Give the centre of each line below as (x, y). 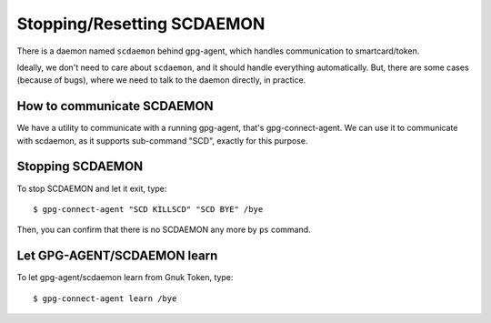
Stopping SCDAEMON (80, 167)
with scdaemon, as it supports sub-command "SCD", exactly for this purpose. (162, 140)
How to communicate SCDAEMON (115, 106)
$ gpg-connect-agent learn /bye (105, 298)
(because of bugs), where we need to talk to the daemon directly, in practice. (161, 80)
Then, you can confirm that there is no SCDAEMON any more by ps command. (164, 230)
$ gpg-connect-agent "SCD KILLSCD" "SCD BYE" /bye (148, 209)
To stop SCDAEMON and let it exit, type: (92, 188)
